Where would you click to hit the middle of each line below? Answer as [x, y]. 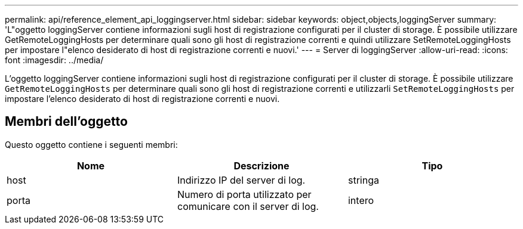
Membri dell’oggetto [66, 122]
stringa [363, 180]
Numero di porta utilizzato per [244, 194]
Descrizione [261, 165]
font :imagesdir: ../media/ [54, 60]
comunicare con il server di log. [248, 206]
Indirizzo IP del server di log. [241, 180]
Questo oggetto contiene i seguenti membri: [91, 144]
